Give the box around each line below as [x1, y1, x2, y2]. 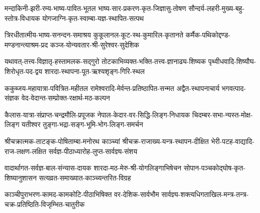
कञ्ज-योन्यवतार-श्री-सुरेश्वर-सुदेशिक [50, 39, 139, 49]
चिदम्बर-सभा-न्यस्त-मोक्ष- [192, 109, 253, 119]
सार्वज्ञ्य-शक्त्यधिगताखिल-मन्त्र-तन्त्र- [161, 189, 249, 199]
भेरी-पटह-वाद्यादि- [211, 135, 254, 146]
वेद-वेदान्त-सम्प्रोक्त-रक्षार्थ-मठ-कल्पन [21, 92, 110, 103]
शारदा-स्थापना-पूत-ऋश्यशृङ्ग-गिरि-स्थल [44, 65, 145, 76]
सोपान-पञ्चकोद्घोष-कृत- [183, 162, 245, 173]
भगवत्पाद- [221, 82, 246, 93]
